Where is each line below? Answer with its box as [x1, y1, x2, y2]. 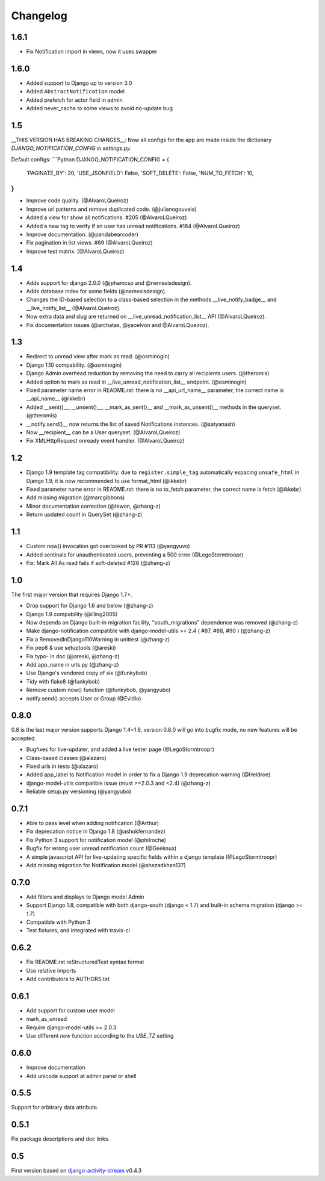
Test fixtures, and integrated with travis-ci [26, 927, 131, 934]
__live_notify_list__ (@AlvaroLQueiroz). [26, 304, 121, 311]
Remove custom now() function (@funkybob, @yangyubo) [26, 687, 171, 694]
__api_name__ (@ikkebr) [26, 395, 85, 402]
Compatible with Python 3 [26, 918, 91, 926]
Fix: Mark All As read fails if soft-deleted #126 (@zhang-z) [26, 559, 171, 566]
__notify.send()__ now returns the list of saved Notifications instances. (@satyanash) [26, 420, 236, 428]
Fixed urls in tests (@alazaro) [26, 762, 99, 770]
